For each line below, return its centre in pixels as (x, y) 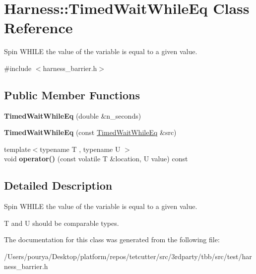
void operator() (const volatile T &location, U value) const (96, 159)
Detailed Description (58, 185)
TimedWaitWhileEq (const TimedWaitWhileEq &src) (90, 132)
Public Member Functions (72, 95)
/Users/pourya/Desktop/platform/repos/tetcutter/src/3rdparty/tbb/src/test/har (128, 256)
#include (18, 68)
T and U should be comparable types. (62, 223)
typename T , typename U (80, 149)
